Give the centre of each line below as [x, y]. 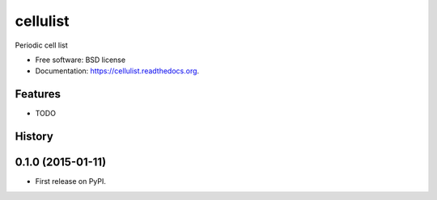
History [34, 137]
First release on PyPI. [71, 181]
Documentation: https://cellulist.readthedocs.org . [117, 71]
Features [38, 94]
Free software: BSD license [80, 60]
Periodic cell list [41, 45]
